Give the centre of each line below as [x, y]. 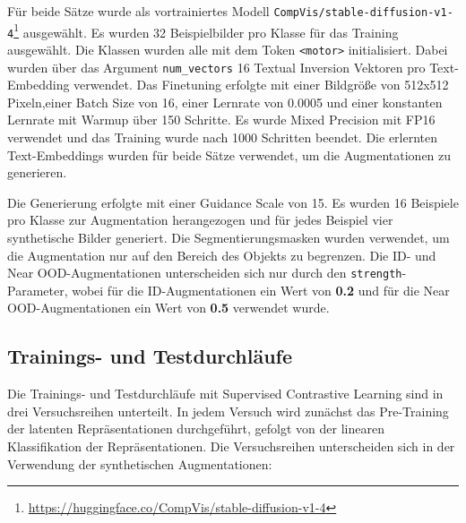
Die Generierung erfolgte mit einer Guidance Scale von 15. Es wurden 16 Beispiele [233, 202]
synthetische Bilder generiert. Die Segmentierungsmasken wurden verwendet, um [229, 238]
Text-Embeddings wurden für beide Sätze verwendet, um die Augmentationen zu [229, 154]
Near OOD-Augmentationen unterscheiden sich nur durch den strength [205, 273]
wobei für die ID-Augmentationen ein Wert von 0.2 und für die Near [261, 290]
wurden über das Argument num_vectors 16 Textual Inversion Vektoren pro [216, 67]
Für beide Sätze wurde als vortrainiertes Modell [138, 11]
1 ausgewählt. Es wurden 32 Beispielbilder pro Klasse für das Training [206, 30]
